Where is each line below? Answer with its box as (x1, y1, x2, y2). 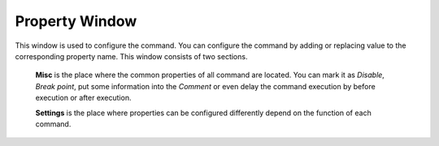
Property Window (15, 12, 137, 30)
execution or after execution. (35, 93, 132, 103)
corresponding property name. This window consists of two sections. (15, 51, 248, 61)
